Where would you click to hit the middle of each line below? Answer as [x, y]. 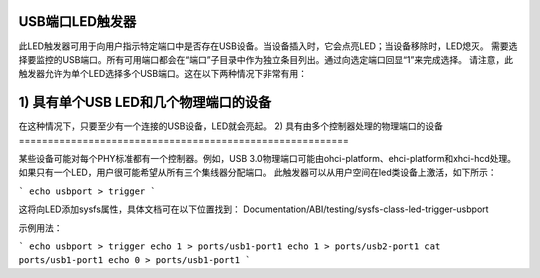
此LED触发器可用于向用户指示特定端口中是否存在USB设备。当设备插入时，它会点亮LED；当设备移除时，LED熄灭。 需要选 [268, 46]
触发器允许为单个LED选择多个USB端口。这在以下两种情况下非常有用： [162, 74]
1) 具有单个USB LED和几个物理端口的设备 [145, 102]
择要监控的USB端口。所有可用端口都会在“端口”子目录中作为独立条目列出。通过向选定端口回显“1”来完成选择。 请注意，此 [266, 59]
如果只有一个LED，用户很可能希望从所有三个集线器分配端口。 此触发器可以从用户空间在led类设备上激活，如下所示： [257, 172]
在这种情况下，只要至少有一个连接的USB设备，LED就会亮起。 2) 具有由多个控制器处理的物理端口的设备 [231, 126]
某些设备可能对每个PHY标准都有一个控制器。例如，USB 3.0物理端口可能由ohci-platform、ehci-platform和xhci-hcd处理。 [267, 158]
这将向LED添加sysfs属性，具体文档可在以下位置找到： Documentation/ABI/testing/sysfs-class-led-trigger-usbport [253, 209]
